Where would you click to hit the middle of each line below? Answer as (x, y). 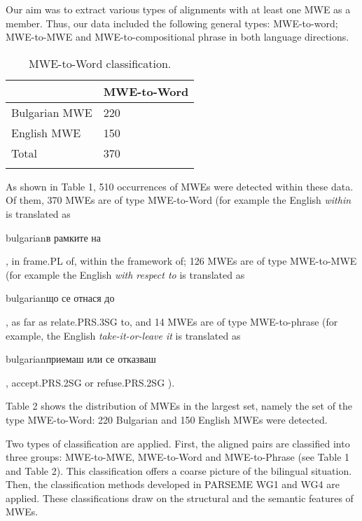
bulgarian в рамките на (53, 237)
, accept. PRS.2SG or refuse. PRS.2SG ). (90, 382)
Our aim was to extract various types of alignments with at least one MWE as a (178, 9)
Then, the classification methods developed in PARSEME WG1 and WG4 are (173, 484)
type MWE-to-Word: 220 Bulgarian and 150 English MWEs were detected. (167, 419)
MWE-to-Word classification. (100, 63)
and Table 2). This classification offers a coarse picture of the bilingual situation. (179, 470)
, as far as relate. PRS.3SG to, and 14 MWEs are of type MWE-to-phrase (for (172, 321)
